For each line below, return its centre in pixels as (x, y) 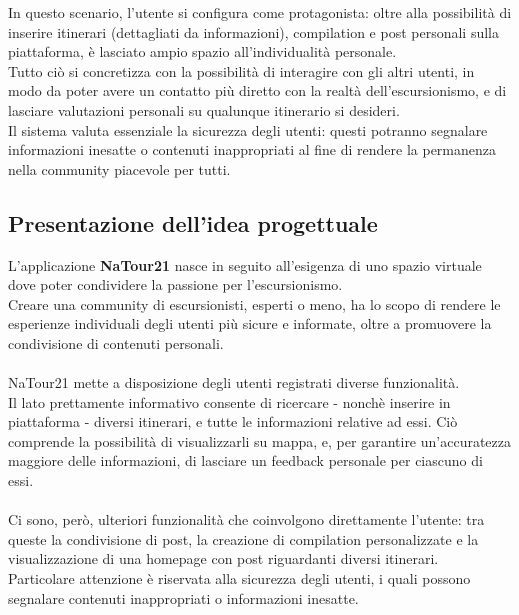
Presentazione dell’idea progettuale (193, 222)
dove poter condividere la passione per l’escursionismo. (175, 284)
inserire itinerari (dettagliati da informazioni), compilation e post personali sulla (253, 31)
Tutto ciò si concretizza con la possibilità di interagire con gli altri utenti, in (241, 70)
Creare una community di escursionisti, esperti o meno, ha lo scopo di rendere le (254, 303)
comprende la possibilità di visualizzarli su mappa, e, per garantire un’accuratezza (260, 440)
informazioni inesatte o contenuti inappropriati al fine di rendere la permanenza (252, 149)
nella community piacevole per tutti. (119, 168)
